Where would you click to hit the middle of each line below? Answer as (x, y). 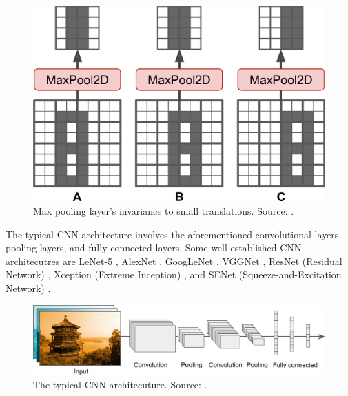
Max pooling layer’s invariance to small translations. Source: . (164, 211)
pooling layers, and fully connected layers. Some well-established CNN (154, 248)
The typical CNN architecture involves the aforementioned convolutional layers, (174, 234)
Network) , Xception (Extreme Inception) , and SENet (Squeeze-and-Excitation (174, 274)
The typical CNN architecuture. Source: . (120, 384)
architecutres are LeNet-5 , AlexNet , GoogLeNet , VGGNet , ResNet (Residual (174, 261)
